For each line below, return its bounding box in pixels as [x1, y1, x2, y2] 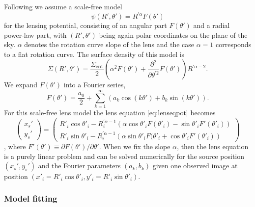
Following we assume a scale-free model [4, 1, 122, 11]
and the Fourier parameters [38, 160, 121, 171]
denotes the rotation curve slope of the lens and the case [24, 39, 195, 50]
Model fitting [4, 192, 57, 204]
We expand [4, 79, 38, 90]
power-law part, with [4, 29, 67, 40]
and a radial [193, 20, 230, 30]
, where [4, 141, 26, 151]
